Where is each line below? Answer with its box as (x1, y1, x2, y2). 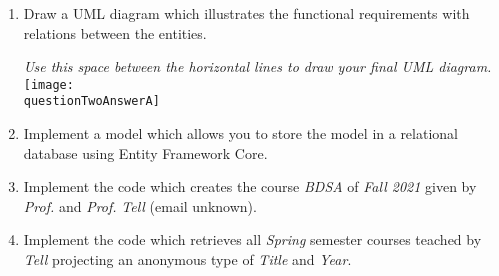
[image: (23, 77, 74, 92)
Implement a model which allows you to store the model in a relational (23, 123, 458, 144)
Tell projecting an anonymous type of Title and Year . (23, 249, 352, 270)
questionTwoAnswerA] (23, 94, 160, 109)
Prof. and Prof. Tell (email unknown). (23, 195, 257, 216)
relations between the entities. (23, 22, 207, 43)
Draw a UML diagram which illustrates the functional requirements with (23, 3, 470, 23)
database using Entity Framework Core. (23, 142, 268, 163)
